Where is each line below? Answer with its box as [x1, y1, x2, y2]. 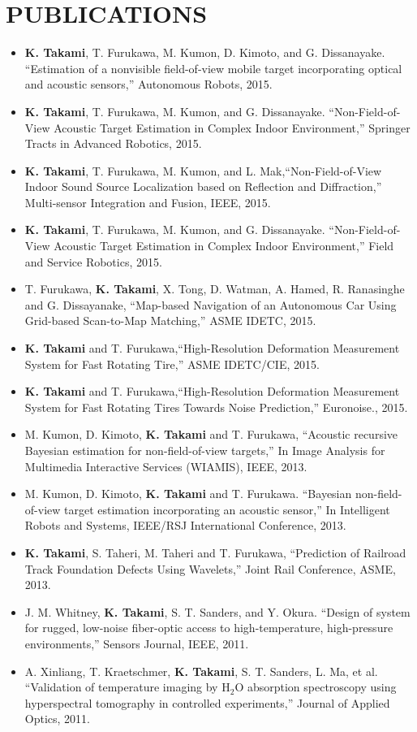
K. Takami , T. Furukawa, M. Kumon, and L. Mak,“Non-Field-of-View [24, 162, 382, 179]
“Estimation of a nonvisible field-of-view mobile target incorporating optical [24, 59, 402, 76]
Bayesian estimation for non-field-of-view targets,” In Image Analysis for [24, 442, 385, 458]
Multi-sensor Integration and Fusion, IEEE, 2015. [24, 193, 271, 210]
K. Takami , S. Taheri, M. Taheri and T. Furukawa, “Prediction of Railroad [24, 544, 406, 561]
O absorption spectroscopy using [234, 678, 397, 695]
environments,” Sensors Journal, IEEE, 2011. [24, 635, 249, 652]
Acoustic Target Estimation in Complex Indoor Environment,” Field [54, 237, 394, 254]
